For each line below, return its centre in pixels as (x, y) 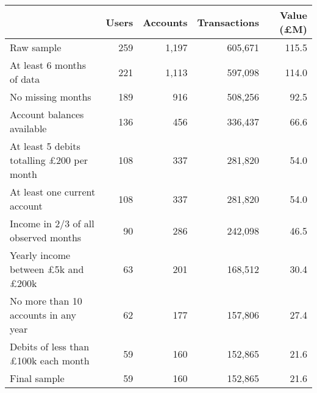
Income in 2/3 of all (52, 223)
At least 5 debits (45, 146)
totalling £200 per (49, 160)
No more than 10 (46, 301)
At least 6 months (48, 65)
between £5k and (47, 269)
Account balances (47, 114)
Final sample (37, 378)
